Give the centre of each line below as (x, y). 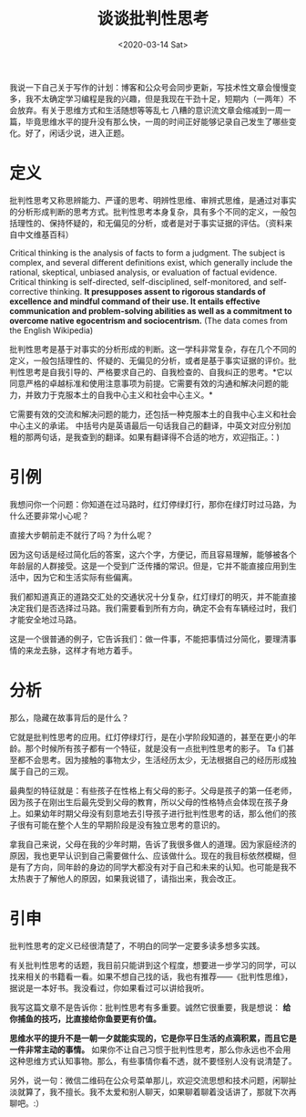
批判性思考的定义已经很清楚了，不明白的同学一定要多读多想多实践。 (137, 945)
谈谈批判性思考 (153, 19)
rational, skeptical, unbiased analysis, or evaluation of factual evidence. (143, 272)
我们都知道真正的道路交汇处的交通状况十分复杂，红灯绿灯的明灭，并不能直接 (153, 596)
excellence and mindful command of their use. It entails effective (135, 301)
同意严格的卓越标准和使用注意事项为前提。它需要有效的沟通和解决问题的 (145, 383)
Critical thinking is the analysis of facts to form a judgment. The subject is (147, 253)
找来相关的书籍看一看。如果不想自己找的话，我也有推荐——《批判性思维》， (151, 976)
